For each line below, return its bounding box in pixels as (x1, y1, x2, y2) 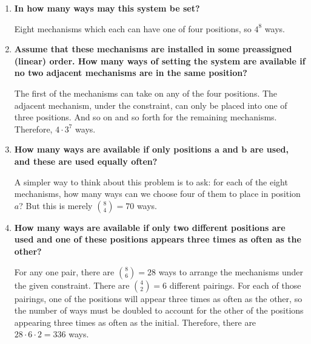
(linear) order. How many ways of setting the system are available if (14, 54, 306, 67)
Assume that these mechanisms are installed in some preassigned (14, 43, 292, 55)
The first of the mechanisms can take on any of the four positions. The (14, 86, 278, 99)
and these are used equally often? (14, 154, 158, 167)
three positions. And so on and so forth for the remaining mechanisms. (14, 111, 277, 123)
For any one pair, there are (14, 265, 115, 278)
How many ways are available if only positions (14, 143, 212, 156)
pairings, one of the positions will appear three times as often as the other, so (14, 292, 303, 304)
